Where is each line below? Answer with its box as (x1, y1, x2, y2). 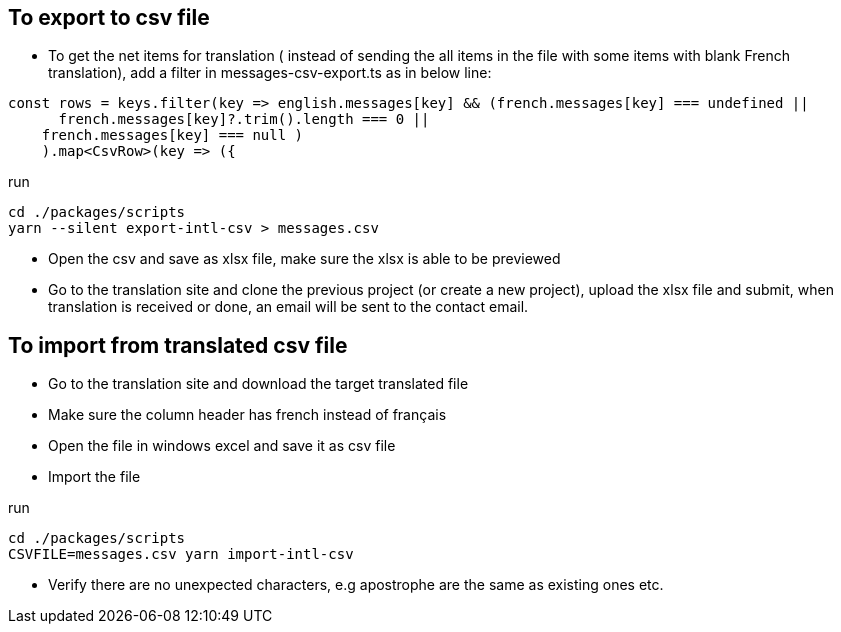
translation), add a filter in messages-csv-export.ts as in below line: (48, 64, 492, 82)
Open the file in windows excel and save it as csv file (48, 437, 396, 455)
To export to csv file (8, 5, 210, 30)
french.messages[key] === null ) (41, 127, 304, 144)
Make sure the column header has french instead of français (48, 406, 447, 424)
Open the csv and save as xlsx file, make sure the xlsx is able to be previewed (48, 250, 561, 268)
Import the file (48, 468, 141, 486)
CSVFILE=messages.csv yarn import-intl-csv (8, 546, 354, 563)
